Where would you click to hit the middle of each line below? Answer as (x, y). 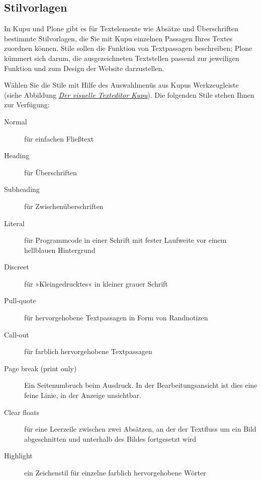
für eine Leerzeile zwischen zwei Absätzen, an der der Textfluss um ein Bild (140, 429)
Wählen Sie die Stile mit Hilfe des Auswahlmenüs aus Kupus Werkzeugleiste (121, 85)
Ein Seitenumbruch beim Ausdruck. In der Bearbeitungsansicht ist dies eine (141, 385)
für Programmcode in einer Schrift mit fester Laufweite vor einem (125, 240)
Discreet (17, 267)
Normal (16, 121)
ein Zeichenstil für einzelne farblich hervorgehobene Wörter (115, 473)
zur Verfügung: (27, 105)
